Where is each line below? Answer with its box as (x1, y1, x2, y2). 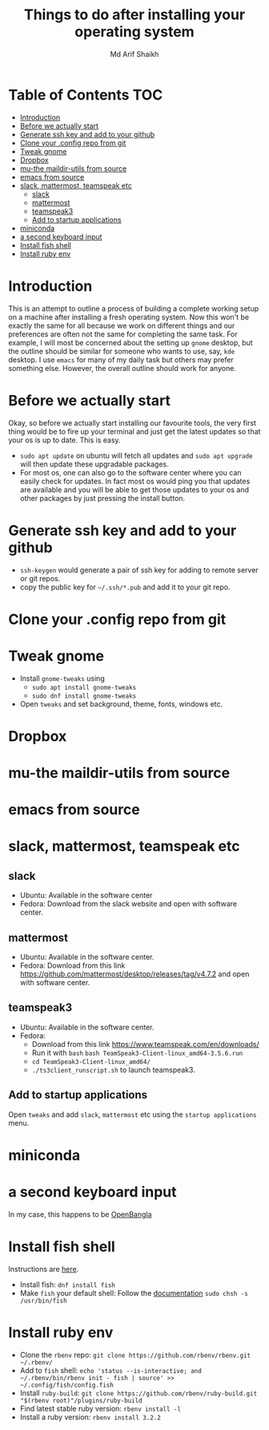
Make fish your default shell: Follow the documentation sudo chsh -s (19, 1288, 248, 1298)
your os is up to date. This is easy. (8, 435, 122, 445)
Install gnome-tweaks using (19, 673, 106, 683)
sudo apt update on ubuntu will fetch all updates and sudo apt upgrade (19, 450, 254, 460)
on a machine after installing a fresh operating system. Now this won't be (8, 312, 250, 322)
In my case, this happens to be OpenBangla (8, 1209, 152, 1219)
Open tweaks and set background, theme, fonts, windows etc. (19, 699, 223, 708)
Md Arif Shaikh (110, 49, 159, 59)
